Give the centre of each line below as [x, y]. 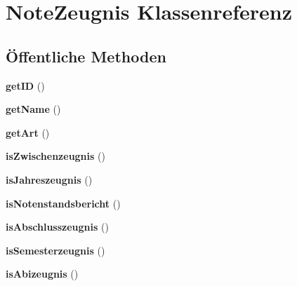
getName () [33, 109]
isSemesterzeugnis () [55, 250]
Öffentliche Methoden [86, 56]
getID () [25, 85]
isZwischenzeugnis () [55, 156]
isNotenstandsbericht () [63, 203]
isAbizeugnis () [42, 274]
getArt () [28, 132]
